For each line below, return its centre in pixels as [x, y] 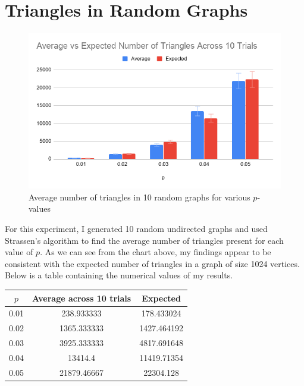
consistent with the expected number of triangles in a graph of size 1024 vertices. [152, 263]
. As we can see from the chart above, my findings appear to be [156, 252]
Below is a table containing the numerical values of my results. [119, 275]
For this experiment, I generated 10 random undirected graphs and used [136, 229]
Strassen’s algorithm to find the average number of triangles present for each [144, 240]
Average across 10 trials [82, 298]
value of [19, 252]
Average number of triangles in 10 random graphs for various [140, 197]
